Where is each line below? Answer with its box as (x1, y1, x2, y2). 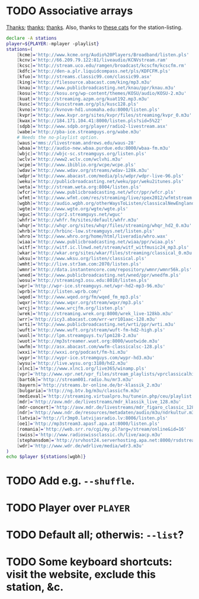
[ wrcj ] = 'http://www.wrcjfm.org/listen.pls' (17, 305, 126, 311)
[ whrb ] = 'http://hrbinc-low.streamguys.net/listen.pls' (17, 228, 155, 234)
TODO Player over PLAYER (6, 501, 130, 514)
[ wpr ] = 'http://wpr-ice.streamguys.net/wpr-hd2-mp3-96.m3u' (17, 283, 166, 289)
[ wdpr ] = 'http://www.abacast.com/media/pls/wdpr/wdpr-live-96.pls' (17, 173, 184, 179)
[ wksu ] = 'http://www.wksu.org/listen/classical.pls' (17, 255, 147, 261)
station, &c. (6, 581, 64, 594)
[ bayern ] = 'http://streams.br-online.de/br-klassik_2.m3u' (17, 382, 163, 389)
